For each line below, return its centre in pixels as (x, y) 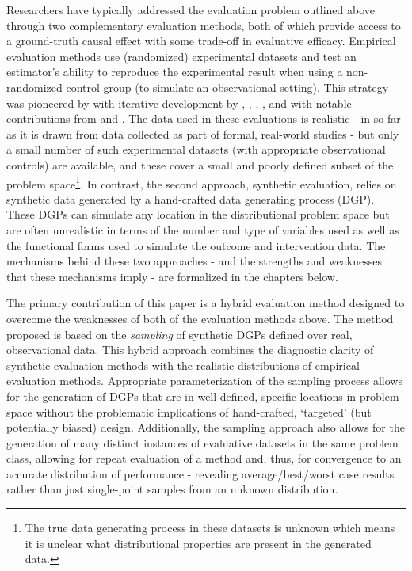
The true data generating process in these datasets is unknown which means (210, 528)
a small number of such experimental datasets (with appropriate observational (196, 149)
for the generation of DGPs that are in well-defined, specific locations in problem (203, 396)
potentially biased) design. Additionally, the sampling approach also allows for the (206, 427)
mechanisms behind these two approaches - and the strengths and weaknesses (194, 261)
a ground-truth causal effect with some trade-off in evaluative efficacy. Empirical (201, 41)
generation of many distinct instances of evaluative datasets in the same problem (202, 442)
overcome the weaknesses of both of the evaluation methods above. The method (200, 318)
